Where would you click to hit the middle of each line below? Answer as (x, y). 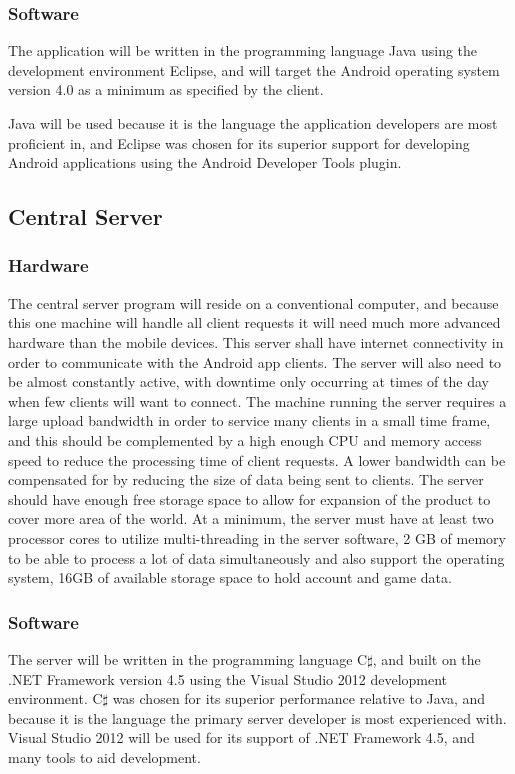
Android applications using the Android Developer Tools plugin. (205, 162)
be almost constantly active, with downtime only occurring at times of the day (248, 381)
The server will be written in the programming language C (188, 658)
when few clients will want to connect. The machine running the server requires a (257, 400)
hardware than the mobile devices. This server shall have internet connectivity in (256, 341)
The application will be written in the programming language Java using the (243, 50)
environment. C (55, 698)
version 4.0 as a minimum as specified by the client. (166, 89)
